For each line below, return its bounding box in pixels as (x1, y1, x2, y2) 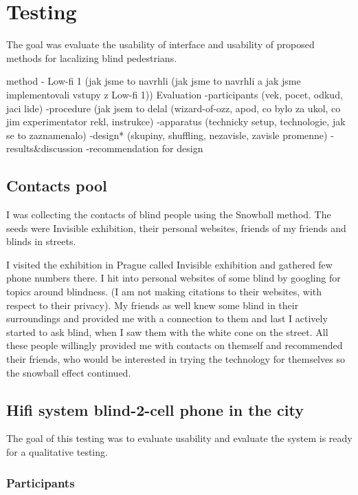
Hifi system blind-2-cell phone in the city (6, 399, 304, 420)
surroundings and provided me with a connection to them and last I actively (6, 311, 328, 326)
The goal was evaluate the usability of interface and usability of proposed (6, 37, 315, 52)
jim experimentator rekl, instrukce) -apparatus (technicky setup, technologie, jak (6, 114, 346, 129)
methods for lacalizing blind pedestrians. (6, 50, 177, 65)
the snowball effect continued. (6, 365, 131, 379)
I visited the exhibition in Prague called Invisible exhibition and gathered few (6, 257, 333, 271)
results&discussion (6, 141, 83, 156)
